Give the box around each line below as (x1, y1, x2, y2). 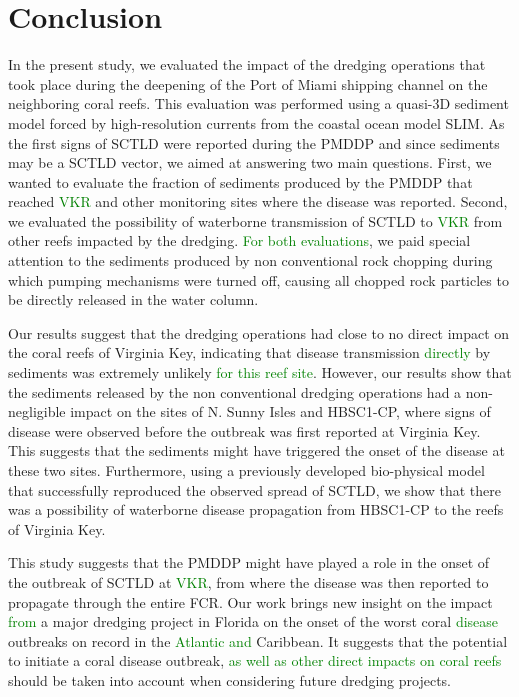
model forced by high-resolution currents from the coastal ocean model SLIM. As (8, 112, 505, 133)
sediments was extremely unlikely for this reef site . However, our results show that (8, 362, 512, 383)
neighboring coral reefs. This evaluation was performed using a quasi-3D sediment (8, 93, 509, 114)
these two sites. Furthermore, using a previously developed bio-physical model (8, 460, 485, 480)
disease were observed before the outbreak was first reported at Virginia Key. (8, 420, 481, 441)
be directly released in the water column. (8, 289, 259, 310)
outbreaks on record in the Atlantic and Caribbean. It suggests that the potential (8, 630, 508, 651)
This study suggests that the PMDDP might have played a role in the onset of (8, 552, 490, 573)
